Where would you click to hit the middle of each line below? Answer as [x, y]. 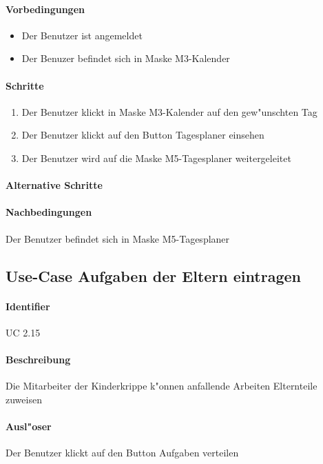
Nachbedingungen [49, 212]
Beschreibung [38, 359]
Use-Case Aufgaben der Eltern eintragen [153, 275]
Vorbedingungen [45, 9]
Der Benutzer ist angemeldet [82, 35]
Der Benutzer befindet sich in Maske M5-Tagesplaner [118, 238]
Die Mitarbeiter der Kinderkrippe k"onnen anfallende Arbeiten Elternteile [161, 386]
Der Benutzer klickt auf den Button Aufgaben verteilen [122, 453]
